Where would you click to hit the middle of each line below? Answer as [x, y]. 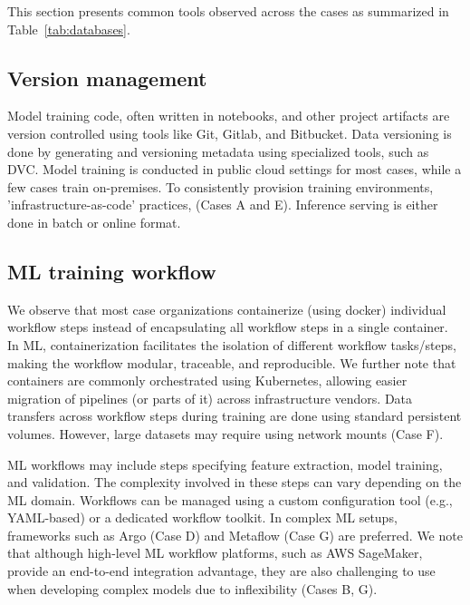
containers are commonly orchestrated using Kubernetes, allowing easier [207, 381]
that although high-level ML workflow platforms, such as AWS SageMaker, [215, 553]
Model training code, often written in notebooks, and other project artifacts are [229, 116]
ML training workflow [112, 271]
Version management [107, 78]
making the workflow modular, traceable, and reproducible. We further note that [232, 362]
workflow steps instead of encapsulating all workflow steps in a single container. [228, 327]
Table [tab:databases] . [69, 29]
